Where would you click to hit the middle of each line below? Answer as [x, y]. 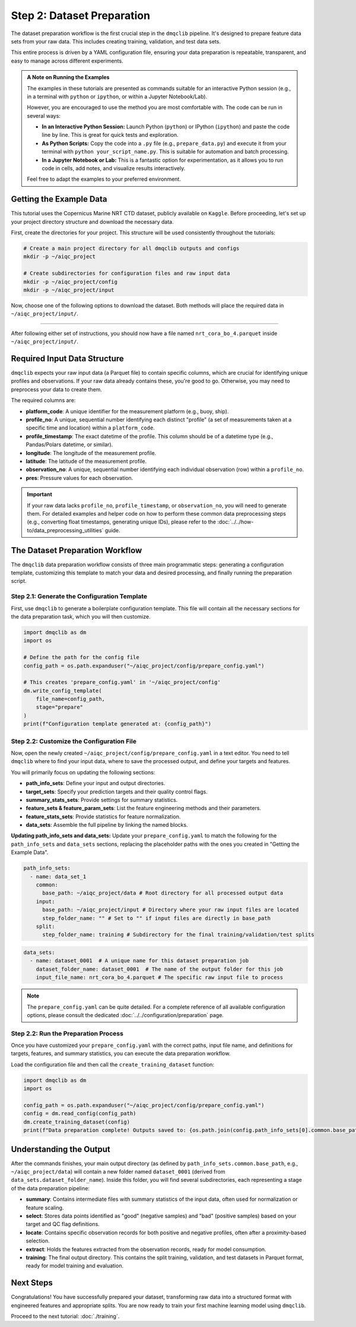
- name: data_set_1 [58, 876]
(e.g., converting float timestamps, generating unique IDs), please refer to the [122, 522]
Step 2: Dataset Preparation [81, 15]
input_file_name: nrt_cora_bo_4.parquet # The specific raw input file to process [160, 978]
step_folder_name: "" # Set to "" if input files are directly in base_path [157, 918]
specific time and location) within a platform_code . [90, 428]
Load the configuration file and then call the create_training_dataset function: [113, 1064]
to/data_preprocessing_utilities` [65, 530]
